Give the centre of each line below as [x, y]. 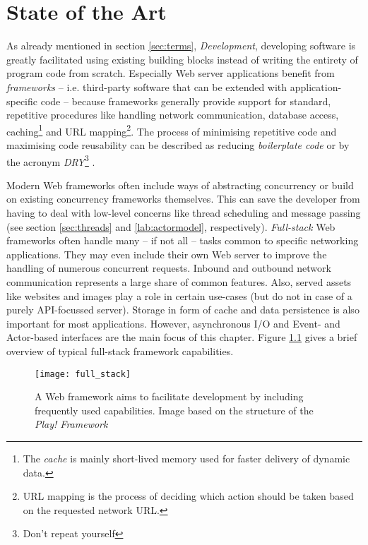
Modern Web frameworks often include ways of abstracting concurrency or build [180, 185]
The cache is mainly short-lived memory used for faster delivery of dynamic [186, 458]
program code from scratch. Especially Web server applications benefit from [171, 73]
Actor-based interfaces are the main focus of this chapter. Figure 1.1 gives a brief [182, 337]
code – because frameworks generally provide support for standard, [186, 101]
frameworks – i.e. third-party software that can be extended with [147, 86]
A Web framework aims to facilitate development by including [169, 396]
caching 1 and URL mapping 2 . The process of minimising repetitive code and [172, 130]
